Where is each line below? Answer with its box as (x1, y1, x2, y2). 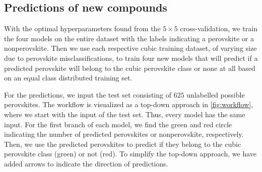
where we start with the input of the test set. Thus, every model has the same (4, 109, 245, 119)
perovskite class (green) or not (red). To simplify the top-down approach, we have (4, 148, 256, 159)
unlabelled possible (186, 89, 245, 100)
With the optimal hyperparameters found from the (4, 23, 161, 34)
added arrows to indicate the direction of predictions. (4, 158, 168, 168)
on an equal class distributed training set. (4, 72, 133, 83)
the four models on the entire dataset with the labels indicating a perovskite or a (4, 33, 254, 43)
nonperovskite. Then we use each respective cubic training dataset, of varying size (4, 43, 257, 53)
